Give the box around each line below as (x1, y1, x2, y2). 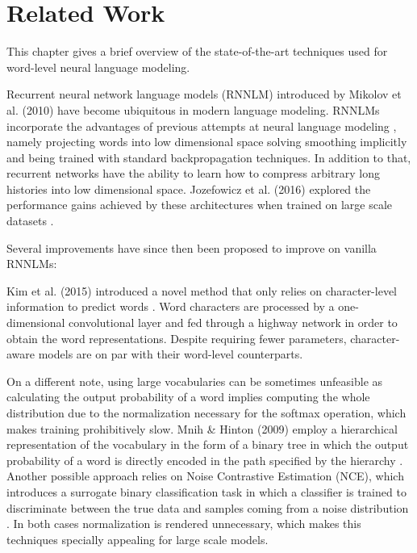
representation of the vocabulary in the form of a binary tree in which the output (6, 436, 409, 453)
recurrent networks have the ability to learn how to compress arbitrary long (6, 165, 380, 182)
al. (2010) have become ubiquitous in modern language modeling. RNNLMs (6, 101, 380, 118)
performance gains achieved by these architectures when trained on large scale (6, 196, 393, 213)
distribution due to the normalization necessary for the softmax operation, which (6, 404, 407, 421)
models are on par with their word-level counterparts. (38, 346, 303, 362)
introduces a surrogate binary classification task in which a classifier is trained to (6, 483, 407, 500)
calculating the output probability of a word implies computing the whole (6, 388, 370, 405)
